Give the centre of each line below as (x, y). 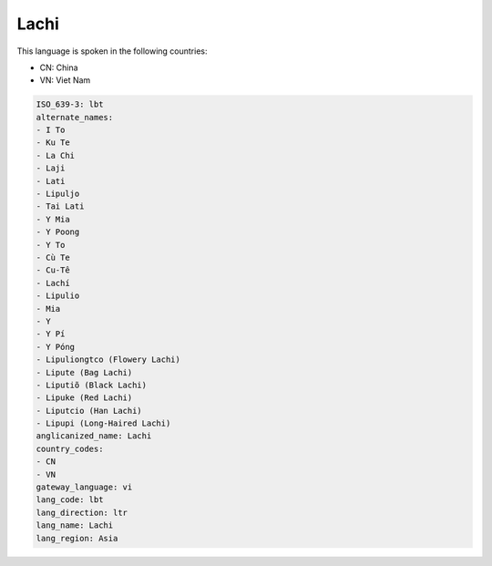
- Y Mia (53, 219)
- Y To (51, 245)
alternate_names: (75, 117)
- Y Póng (56, 347)
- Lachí (53, 283)
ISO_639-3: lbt (70, 104)
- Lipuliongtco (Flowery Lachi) (108, 360)
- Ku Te (53, 143)
